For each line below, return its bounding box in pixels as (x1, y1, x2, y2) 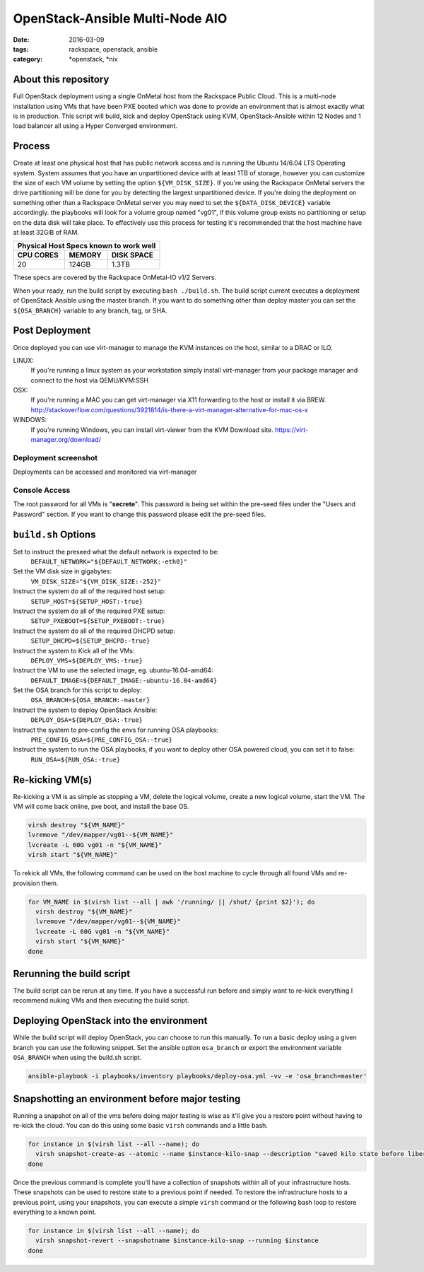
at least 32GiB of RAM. (13, 228, 79, 237)
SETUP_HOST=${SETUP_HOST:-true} (30, 597, 143, 605)
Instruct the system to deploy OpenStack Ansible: (13, 706, 158, 714)
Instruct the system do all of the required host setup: (13, 587, 166, 595)
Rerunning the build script (13, 967, 131, 979)
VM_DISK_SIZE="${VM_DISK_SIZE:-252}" (30, 577, 162, 585)
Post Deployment (13, 325, 91, 337)
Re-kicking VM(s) (13, 774, 93, 786)
